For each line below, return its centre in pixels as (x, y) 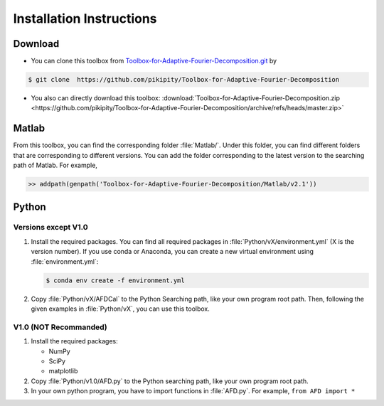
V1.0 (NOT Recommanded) (60, 327)
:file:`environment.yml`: (65, 261)
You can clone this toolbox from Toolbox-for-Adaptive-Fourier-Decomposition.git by (154, 61)
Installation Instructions (85, 18)
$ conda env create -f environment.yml (115, 280)
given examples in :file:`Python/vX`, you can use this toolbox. (120, 309)
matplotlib (63, 371)
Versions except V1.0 (50, 228)
